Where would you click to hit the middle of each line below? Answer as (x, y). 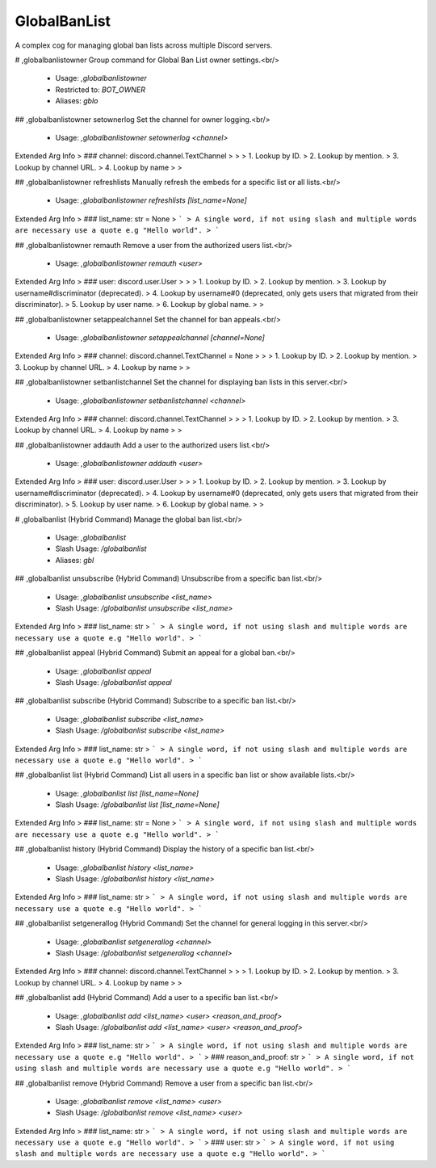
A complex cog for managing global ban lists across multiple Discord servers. (144, 45)
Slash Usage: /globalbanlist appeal (114, 682)
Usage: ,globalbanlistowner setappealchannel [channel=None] (160, 337)
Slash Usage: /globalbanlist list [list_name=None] (137, 805)
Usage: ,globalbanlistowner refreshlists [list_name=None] (151, 200)
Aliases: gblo (77, 101)
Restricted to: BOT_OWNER (100, 90)
